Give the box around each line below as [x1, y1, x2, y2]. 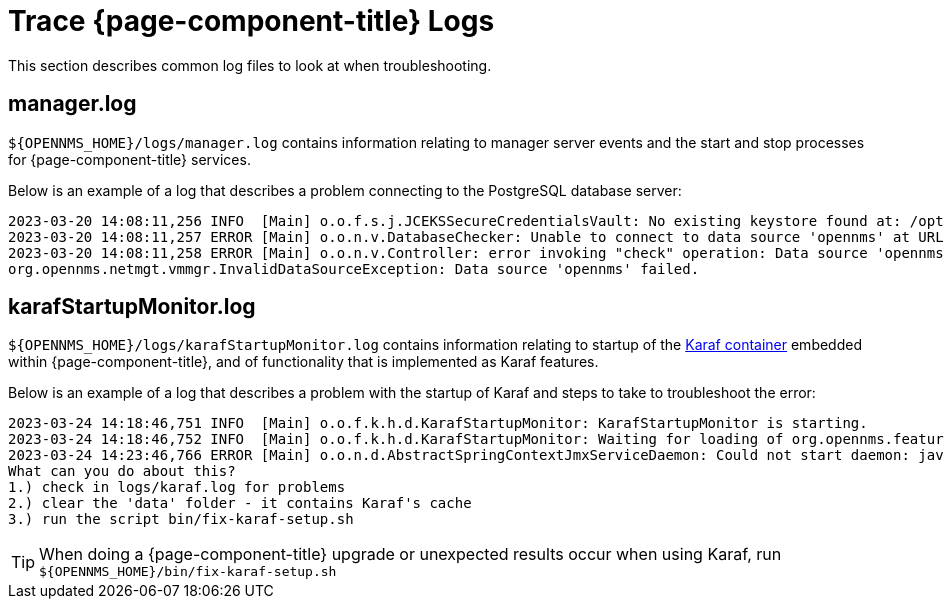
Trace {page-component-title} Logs [8, 4, 495, 38]
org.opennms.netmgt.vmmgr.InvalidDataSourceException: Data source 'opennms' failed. [8, 260, 700, 277]
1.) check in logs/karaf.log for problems [8, 479, 346, 496]
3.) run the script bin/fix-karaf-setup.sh [8, 511, 354, 528]
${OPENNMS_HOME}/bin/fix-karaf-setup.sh [39, 564, 337, 580]
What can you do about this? [8, 463, 236, 480]
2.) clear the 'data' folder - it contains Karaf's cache [8, 495, 472, 512]
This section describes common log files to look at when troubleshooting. [8, 56, 492, 74]
